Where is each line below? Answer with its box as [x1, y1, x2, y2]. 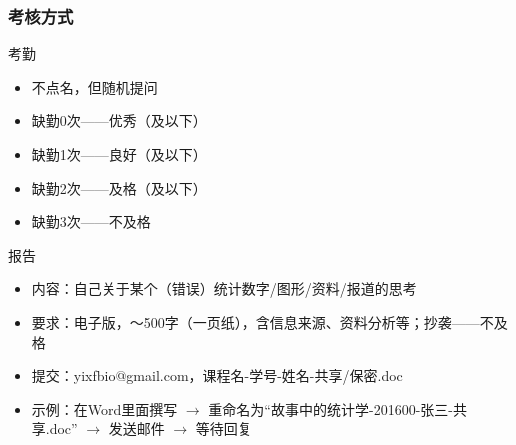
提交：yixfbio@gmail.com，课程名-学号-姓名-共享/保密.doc [31, 365, 403, 386]
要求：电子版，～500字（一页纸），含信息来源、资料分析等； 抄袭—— [31, 311, 480, 332]
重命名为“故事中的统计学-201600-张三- [208, 398, 453, 419]
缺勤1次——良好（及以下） [31, 144, 207, 164]
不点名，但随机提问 [31, 76, 158, 97]
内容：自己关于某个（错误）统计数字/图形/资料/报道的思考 [31, 278, 417, 299]
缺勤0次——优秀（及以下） [31, 110, 207, 131]
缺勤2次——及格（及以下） [31, 177, 207, 198]
